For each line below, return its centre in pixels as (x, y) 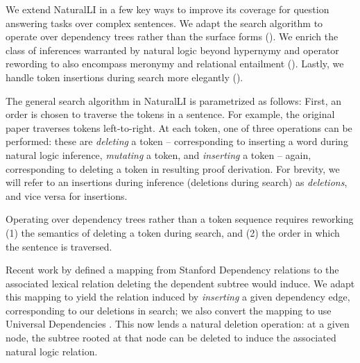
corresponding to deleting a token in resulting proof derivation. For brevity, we (173, 168)
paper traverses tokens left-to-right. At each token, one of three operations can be (179, 127)
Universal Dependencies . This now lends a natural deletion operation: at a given (178, 324)
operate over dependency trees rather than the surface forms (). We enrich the (172, 36)
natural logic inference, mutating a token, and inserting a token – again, (158, 154)
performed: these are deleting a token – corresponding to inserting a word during (177, 141)
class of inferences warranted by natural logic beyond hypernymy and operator (172, 50)
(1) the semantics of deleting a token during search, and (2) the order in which (173, 232)
